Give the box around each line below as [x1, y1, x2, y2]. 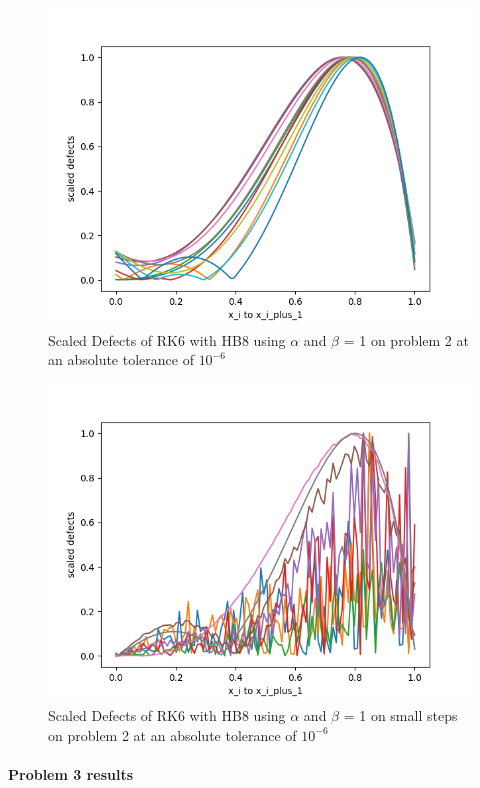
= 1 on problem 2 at [343, 329, 469, 350]
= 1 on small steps [343, 705, 458, 726]
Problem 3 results [8, 764, 134, 785]
